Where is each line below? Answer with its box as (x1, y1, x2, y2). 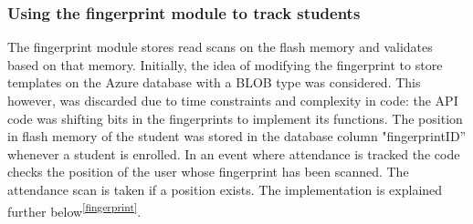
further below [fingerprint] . (7, 199, 142, 220)
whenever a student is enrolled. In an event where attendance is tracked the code (7, 144, 460, 163)
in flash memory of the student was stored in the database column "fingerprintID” (7, 127, 467, 146)
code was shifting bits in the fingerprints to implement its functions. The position (7, 108, 463, 127)
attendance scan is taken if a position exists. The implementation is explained (7, 179, 443, 199)
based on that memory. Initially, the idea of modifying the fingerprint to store (7, 55, 443, 74)
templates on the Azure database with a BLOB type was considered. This (7, 73, 421, 92)
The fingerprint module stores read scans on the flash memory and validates (7, 37, 433, 56)
